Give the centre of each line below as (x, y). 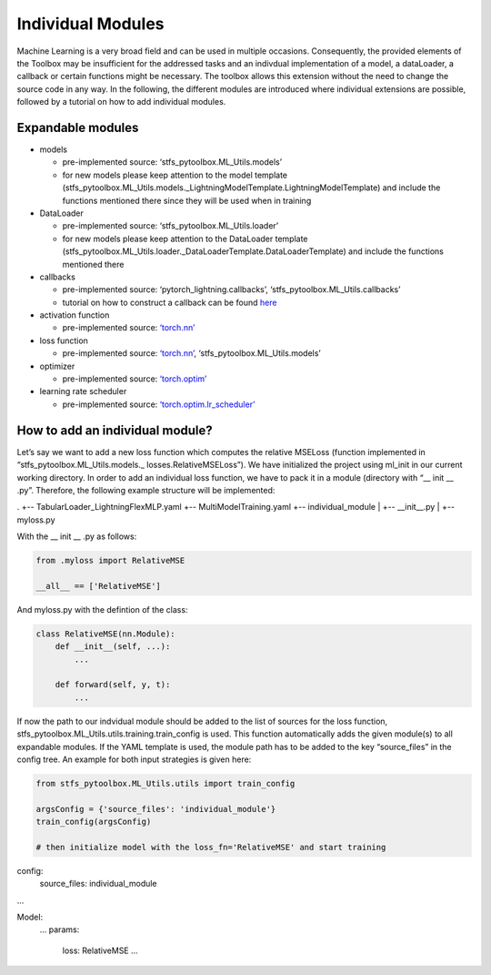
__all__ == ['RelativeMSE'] (98, 586)
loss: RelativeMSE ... (100, 950)
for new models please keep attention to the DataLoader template (185, 239)
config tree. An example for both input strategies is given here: (134, 759)
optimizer (57, 366)
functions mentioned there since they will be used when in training (187, 200)
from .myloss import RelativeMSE (110, 561)
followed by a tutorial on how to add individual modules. (121, 102)
